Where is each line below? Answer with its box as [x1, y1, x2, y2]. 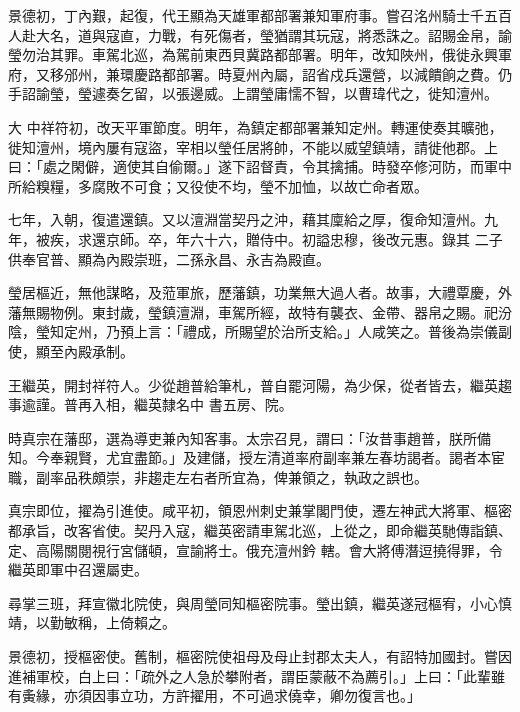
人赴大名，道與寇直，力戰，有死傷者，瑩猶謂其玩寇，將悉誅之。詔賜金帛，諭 [8, 24, 512, 45]
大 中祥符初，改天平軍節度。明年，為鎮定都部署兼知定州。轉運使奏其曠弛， [8, 116, 503, 137]
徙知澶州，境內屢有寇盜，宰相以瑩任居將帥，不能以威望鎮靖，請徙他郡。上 [8, 136, 498, 157]
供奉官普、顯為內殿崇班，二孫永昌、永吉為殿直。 [8, 248, 330, 269]
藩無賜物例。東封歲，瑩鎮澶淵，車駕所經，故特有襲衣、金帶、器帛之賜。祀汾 [8, 301, 512, 322]
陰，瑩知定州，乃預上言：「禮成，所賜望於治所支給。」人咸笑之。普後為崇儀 [8, 321, 498, 342]
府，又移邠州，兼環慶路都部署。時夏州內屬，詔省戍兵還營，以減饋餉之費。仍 [8, 63, 512, 84]
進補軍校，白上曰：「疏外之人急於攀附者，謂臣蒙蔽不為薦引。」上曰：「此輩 [8, 665, 491, 686]
